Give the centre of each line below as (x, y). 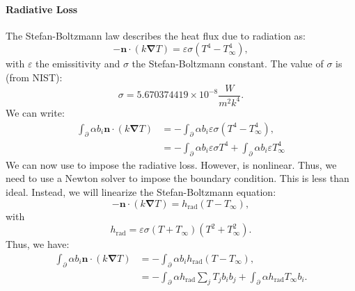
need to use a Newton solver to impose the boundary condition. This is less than (177, 178)
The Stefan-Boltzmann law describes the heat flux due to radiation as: (156, 35)
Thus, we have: (38, 244)
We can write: (35, 112)
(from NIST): (34, 77)
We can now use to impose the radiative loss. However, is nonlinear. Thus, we (171, 164)
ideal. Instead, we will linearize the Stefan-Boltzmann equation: (141, 191)
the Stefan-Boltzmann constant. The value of (228, 64)
